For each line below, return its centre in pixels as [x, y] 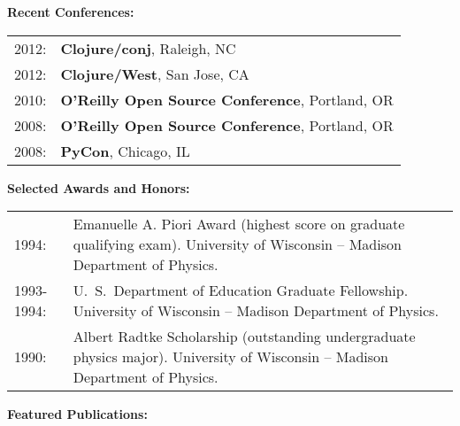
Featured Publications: [77, 414]
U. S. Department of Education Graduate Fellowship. [241, 290]
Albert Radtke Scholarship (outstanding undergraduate [244, 337]
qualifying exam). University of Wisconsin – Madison [237, 244]
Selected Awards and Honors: [99, 187]
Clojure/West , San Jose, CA [155, 74]
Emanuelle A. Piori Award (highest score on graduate [239, 224]
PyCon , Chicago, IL [125, 151]
